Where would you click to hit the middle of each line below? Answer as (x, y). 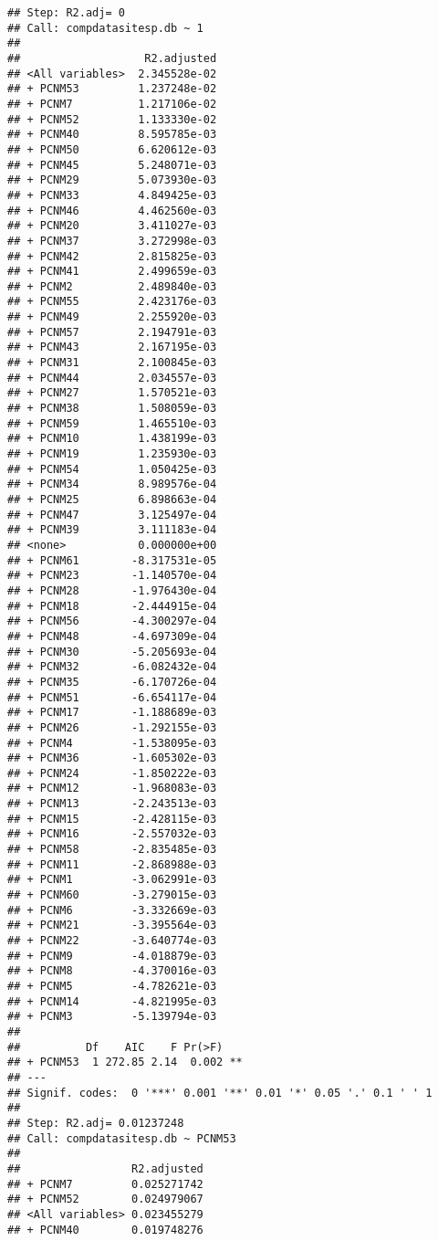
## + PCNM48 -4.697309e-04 (112, 636)
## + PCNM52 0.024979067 (105, 1199)
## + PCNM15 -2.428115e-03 (112, 819)
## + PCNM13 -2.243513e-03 (112, 804)
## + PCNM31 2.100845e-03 (112, 363)
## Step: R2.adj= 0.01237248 (96, 1123)
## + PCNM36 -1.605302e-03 (112, 758)
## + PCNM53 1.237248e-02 (112, 89)
